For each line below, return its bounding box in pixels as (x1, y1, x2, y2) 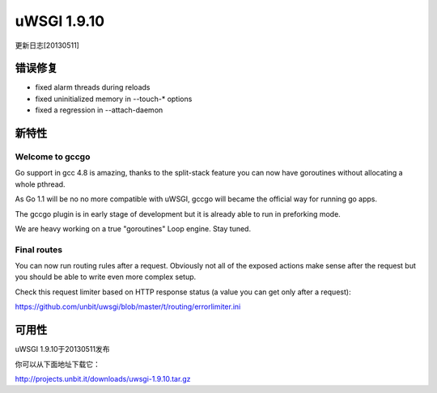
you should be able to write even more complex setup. (15, 272, 197, 282)
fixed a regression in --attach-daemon (35, 105, 163, 115)
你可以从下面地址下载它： (15, 359, 100, 369)
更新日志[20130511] (15, 40, 80, 50)
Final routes (15, 243, 63, 255)
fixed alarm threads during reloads (35, 82, 151, 92)
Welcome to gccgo (15, 151, 91, 163)
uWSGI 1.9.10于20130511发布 (15, 344, 110, 354)
